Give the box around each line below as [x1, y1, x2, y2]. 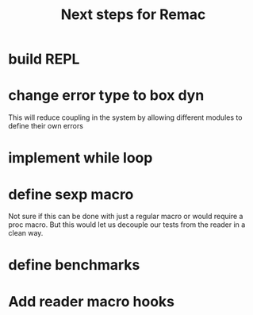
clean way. [8, 229, 44, 238]
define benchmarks [8, 256, 140, 275]
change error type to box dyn [8, 86, 205, 105]
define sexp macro [8, 185, 134, 203]
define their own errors [8, 121, 83, 131]
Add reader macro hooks [8, 292, 174, 310]
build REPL [8, 50, 80, 68]
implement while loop [8, 149, 153, 167]
